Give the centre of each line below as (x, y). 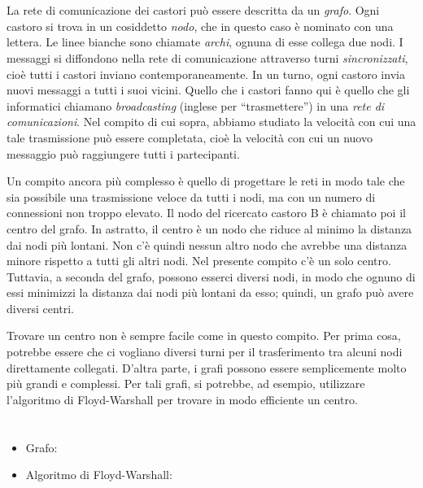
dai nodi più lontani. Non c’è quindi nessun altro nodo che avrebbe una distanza (207, 244)
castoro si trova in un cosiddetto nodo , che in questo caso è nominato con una (200, 26)
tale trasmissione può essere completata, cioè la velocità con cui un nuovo (190, 137)
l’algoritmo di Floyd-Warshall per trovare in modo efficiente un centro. (182, 399)
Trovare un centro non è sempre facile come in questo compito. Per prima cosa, (204, 335)
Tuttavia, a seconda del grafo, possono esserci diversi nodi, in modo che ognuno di (211, 276)
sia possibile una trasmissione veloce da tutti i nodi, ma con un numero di (191, 196)
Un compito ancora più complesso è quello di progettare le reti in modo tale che (206, 181)
